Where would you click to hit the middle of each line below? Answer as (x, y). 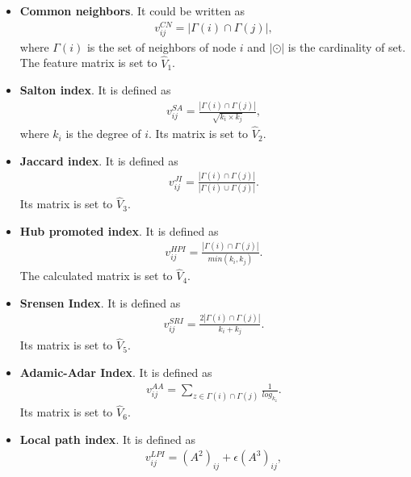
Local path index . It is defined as (107, 439)
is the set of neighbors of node (161, 46)
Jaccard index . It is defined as (99, 160)
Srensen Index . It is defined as (100, 302)
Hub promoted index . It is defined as (119, 230)
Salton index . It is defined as (95, 90)
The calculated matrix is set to (96, 276)
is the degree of (103, 134)
